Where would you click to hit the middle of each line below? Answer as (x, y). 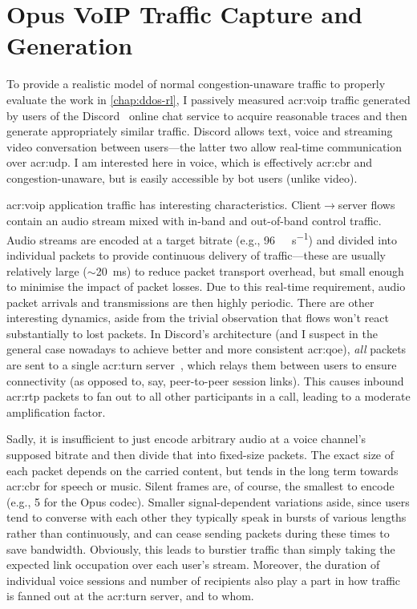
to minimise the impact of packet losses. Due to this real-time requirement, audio (206, 286)
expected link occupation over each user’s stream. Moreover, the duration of (193, 565)
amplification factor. (56, 411)
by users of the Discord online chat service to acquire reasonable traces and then (207, 115)
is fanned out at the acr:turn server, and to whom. (130, 596)
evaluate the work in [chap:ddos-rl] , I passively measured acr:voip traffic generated (208, 99)
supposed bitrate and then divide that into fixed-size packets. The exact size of (200, 455)
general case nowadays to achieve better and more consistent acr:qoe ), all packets (206, 349)
